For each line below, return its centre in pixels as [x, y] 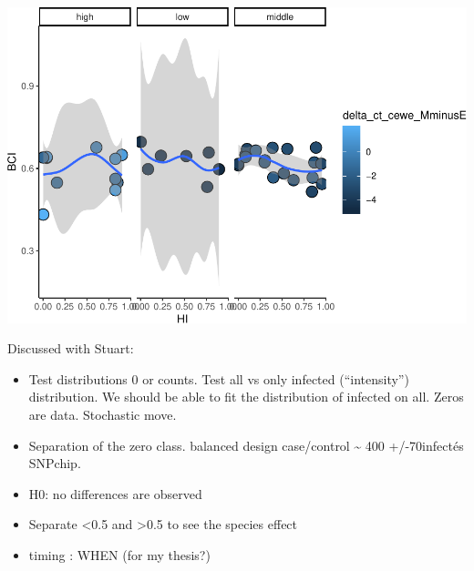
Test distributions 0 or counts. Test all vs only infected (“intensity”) [219, 378]
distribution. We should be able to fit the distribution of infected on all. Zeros [246, 397]
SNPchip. [55, 463]
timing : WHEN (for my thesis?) [119, 555]
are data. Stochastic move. [103, 415]
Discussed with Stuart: [71, 348]
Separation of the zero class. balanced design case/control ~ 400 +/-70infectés [246, 445]
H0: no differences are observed [115, 493]
